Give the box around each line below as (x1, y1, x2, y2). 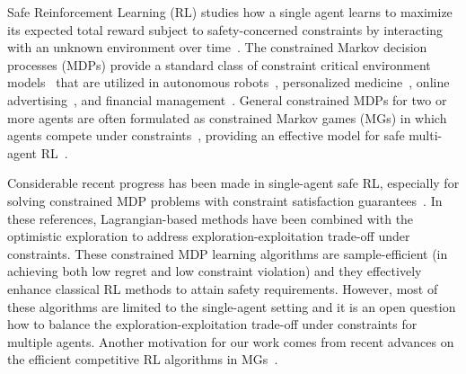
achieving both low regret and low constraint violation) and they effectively (7, 262, 422, 280)
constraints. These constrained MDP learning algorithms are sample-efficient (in (7, 244, 448, 263)
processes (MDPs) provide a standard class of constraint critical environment (7, 55, 431, 74)
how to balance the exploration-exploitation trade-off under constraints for (7, 315, 418, 334)
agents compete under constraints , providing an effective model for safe (7, 126, 405, 145)
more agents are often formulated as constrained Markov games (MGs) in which (7, 108, 447, 127)
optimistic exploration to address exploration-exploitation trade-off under (7, 227, 410, 245)
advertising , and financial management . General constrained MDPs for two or (7, 90, 447, 109)
